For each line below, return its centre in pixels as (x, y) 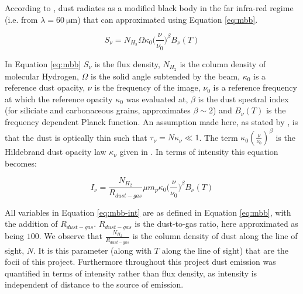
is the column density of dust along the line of (215, 236)
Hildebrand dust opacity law (56, 152)
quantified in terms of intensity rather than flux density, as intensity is (131, 273)
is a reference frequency (255, 87)
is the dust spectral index (243, 98)
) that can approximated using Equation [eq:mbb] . (168, 19)
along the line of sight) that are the (225, 250)
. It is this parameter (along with (93, 250)
